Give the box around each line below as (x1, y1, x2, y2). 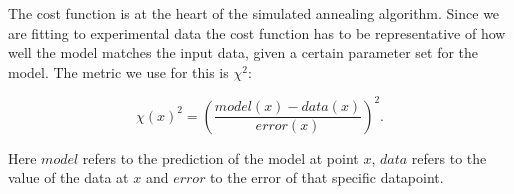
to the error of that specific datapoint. (210, 167, 444, 188)
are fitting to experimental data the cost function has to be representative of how (8, 22, 506, 43)
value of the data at (8, 167, 129, 188)
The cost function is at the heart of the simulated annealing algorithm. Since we (8, 3, 500, 23)
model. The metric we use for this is (8, 61, 229, 82)
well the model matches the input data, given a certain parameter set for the (8, 42, 479, 63)
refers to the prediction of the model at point (82, 147, 359, 168)
